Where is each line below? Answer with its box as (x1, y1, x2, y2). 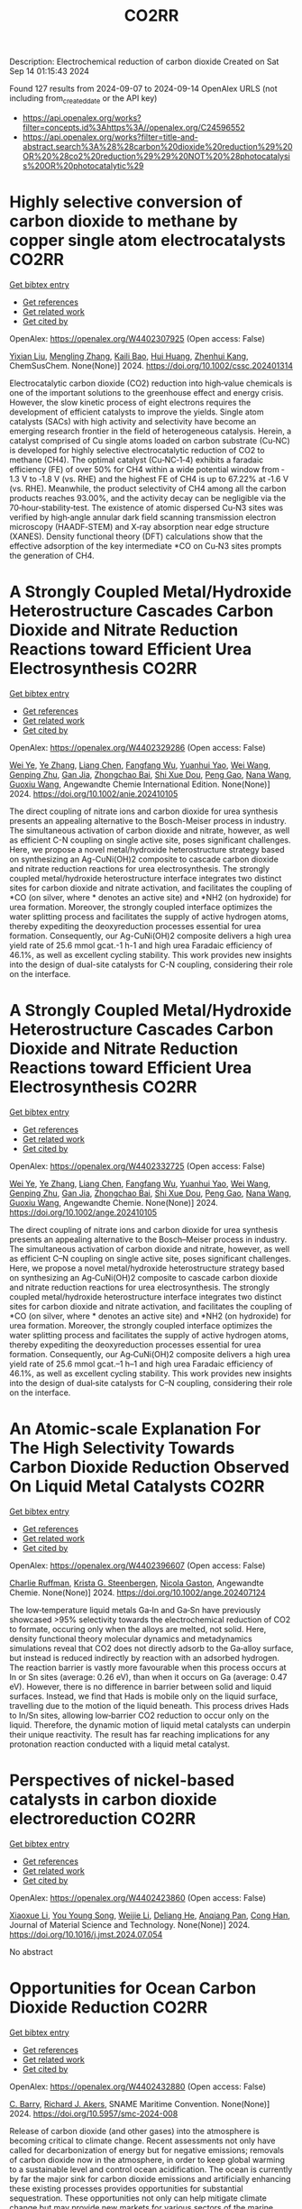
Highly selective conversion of (9, 192, 243, 213)
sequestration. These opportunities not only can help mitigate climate (9, 2192, 268, 2204)
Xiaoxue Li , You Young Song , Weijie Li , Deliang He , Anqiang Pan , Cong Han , (9, 1910, 291, 1921)
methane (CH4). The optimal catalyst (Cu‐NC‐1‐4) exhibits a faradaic (9, 454, 264, 465)
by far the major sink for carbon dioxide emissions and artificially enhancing (9, 2173, 291, 2184)
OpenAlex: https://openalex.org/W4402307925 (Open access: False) (9, 333, 266, 343)
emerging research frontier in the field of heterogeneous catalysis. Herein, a (9, 425, 292, 436)
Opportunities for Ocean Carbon (9, 1977, 257, 1998)
